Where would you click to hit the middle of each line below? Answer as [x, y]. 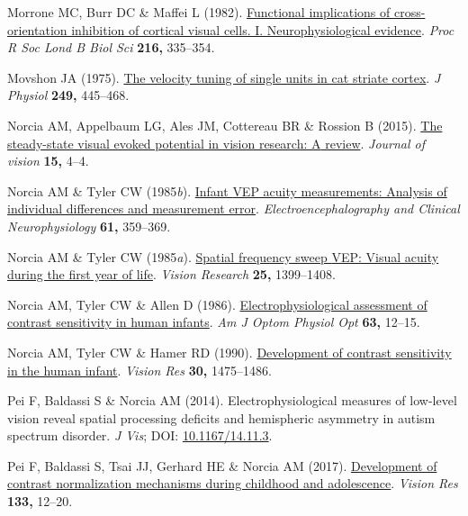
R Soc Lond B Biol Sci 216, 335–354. [111, 47]
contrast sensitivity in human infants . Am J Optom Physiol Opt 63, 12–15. [214, 322]
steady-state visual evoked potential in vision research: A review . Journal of [216, 143]
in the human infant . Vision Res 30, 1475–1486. [139, 370]
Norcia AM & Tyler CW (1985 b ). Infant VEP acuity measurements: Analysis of [227, 190]
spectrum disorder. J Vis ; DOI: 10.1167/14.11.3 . [140, 435]
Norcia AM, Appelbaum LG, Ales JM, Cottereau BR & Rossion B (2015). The [225, 125]
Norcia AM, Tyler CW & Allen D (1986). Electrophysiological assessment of [217, 304]
